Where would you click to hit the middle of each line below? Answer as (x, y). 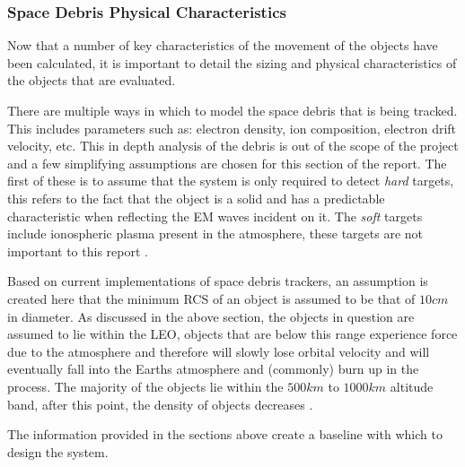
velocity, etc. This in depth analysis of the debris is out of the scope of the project (233, 146)
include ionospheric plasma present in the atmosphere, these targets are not (215, 233)
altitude (412, 386)
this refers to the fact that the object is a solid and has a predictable (196, 198)
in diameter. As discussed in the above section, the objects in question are (211, 316)
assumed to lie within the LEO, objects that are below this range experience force (232, 334)
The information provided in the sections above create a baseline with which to (225, 434)
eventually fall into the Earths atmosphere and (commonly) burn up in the (213, 369)
